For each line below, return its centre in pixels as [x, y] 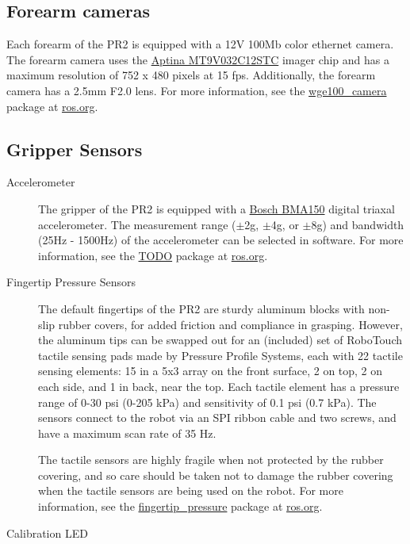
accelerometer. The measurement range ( [137, 224]
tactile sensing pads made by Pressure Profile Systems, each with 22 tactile [220, 355]
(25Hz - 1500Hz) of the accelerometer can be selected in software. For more [221, 240]
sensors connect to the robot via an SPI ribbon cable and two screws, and [217, 418]
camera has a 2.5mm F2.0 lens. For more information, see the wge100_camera [197, 90]
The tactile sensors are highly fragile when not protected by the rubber [211, 460]
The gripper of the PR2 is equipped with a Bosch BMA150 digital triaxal [216, 208]
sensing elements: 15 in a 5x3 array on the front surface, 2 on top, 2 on [211, 371]
